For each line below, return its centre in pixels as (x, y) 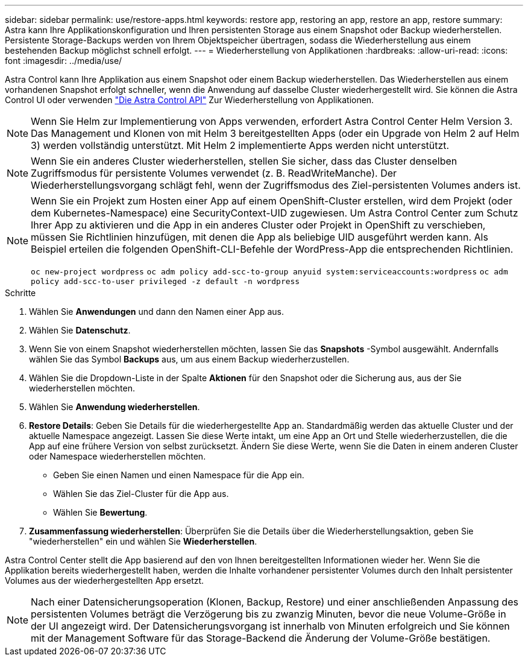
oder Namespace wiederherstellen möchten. (118, 456)
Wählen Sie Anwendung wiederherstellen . (115, 407)
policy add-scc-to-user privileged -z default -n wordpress (165, 281)
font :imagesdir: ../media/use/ (64, 61)
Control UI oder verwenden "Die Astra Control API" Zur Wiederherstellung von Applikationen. (190, 100)
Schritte (20, 293)
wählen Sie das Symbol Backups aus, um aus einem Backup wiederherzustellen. (189, 359)
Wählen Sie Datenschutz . (80, 330)
